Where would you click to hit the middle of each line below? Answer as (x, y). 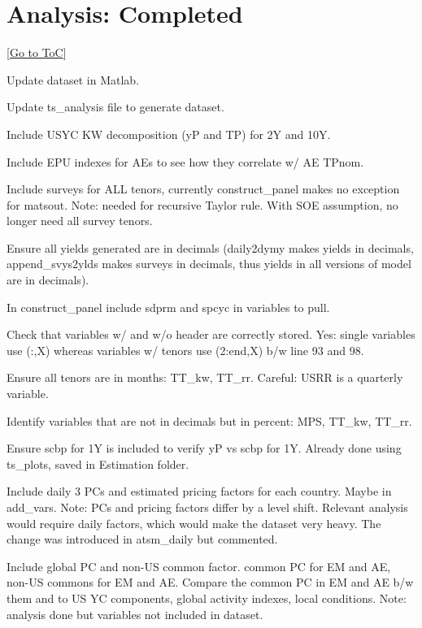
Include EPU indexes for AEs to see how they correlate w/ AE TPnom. (185, 161)
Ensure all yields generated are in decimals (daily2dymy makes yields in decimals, (210, 247)
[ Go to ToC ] (37, 52)
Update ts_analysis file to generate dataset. (115, 107)
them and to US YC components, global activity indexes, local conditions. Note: (207, 598)
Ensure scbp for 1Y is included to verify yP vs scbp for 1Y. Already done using (204, 448)
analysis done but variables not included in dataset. (135, 614)
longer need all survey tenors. (80, 221)
